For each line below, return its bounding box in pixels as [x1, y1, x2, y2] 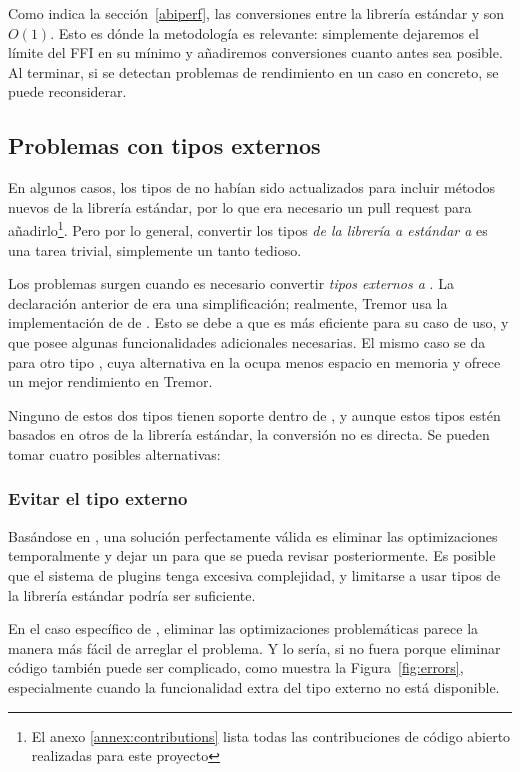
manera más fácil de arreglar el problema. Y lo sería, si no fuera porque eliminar [8, 637, 501, 658]
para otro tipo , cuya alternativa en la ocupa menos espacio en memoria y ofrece [8, 351, 501, 372]
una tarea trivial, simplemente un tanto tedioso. [8, 239, 302, 260]
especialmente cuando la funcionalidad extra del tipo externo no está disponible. [8, 676, 500, 697]
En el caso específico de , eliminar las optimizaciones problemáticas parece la [8, 618, 479, 639]
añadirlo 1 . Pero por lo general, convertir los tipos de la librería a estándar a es [8, 217, 488, 241]
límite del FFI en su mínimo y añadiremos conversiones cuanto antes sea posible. [8, 42, 503, 63]
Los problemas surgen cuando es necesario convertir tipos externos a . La [8, 273, 454, 294]
